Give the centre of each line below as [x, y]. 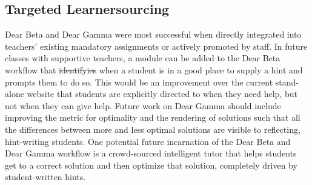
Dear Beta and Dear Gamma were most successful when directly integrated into [153, 34]
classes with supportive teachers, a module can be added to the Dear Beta [143, 58]
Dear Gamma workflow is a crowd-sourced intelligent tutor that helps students [151, 153]
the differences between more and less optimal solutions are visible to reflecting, [153, 129]
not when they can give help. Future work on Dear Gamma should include [143, 105]
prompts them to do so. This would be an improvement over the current [139, 82]
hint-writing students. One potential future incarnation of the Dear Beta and [148, 141]
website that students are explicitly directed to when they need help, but [162, 94]
